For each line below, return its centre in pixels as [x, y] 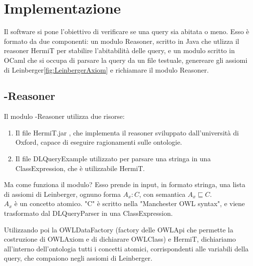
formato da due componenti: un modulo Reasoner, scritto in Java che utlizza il [122, 41]
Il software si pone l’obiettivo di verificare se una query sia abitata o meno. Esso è [127, 31]
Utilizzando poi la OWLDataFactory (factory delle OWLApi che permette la [119, 229]
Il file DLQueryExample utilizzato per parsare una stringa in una [113, 159]
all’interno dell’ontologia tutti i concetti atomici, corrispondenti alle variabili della [126, 248]
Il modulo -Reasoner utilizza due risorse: [64, 116]
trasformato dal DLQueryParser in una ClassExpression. [88, 213]
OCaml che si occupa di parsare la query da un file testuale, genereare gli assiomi [126, 60]
